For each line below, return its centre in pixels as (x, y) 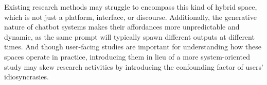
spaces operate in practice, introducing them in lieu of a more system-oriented (127, 56)
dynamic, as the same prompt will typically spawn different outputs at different (129, 36)
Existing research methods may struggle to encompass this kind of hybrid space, (131, 7)
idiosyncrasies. (26, 77)
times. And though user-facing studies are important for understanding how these (133, 47)
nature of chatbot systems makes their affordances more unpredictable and (122, 27)
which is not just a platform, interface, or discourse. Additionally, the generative (130, 17)
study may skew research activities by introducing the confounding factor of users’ (134, 66)
